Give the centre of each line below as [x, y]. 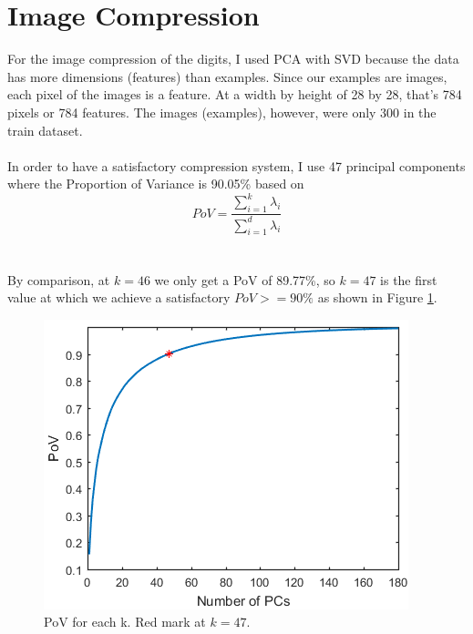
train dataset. [45, 130]
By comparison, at [59, 279]
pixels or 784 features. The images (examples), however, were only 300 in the [222, 112]
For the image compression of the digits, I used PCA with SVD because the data [233, 59]
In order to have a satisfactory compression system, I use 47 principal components [236, 165]
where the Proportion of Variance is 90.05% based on [156, 184]
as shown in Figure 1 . [377, 297]
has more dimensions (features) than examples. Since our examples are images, [227, 76]
